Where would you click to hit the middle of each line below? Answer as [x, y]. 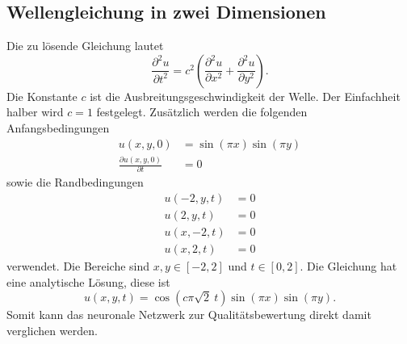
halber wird [35, 112]
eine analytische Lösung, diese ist [88, 281]
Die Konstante [42, 96]
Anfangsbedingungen [58, 127]
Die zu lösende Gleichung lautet [85, 46]
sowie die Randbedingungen [75, 182]
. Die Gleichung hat [348, 266]
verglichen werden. [52, 330]
